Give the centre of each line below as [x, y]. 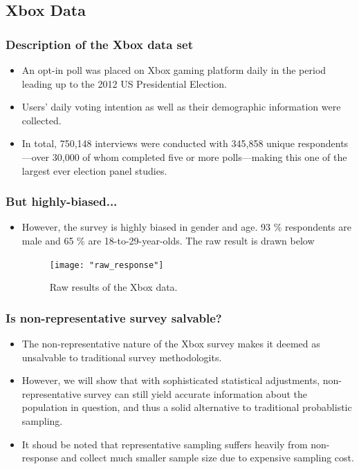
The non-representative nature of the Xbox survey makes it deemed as [171, 344]
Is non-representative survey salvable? [114, 317]
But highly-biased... [62, 201]
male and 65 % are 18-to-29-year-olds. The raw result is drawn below [168, 240]
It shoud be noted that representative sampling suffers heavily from [165, 444]
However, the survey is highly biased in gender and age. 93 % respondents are [186, 227]
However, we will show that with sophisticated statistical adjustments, [171, 380]
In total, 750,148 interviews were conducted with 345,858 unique [158, 143]
